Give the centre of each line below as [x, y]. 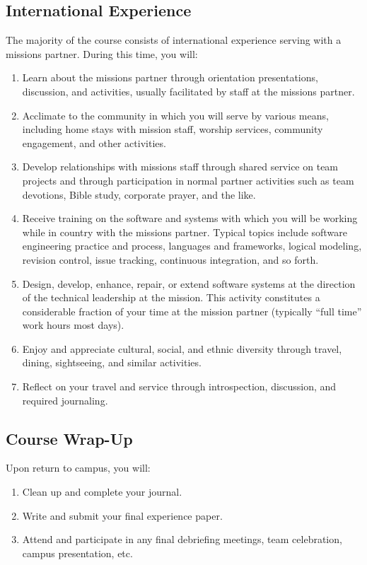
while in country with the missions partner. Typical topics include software [185, 232]
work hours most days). [73, 325]
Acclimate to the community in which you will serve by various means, [175, 115]
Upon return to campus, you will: [78, 468]
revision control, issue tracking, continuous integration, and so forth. [170, 259]
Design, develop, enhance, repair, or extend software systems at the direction [189, 283]
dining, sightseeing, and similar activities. [112, 362]
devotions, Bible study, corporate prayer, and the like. [139, 194]
